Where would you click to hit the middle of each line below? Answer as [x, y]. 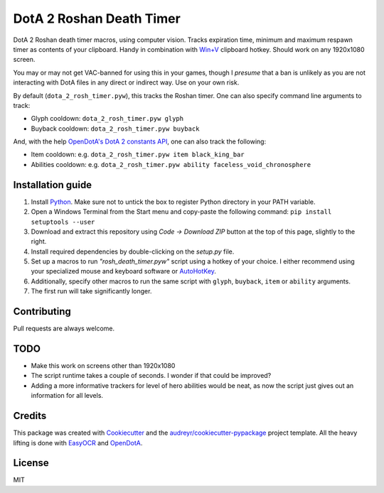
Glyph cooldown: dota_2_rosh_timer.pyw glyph [107, 119]
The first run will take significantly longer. [91, 291]
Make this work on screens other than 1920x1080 [103, 366]
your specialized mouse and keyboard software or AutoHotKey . [124, 271]
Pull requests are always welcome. [64, 329]
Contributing [42, 311]
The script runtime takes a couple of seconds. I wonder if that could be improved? [151, 376]
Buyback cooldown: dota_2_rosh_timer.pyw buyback [115, 129]
